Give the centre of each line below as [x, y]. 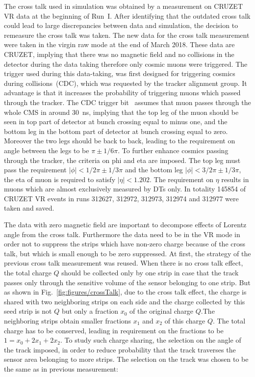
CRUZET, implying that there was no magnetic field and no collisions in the [119, 54]
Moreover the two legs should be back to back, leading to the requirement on [120, 141]
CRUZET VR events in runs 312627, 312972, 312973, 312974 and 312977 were [121, 198]
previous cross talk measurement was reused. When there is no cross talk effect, [124, 263]
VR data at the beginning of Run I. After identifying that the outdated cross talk [127, 15]
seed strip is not [28, 311]
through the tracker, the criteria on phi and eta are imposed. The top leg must [122, 160]
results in [235, 179]
